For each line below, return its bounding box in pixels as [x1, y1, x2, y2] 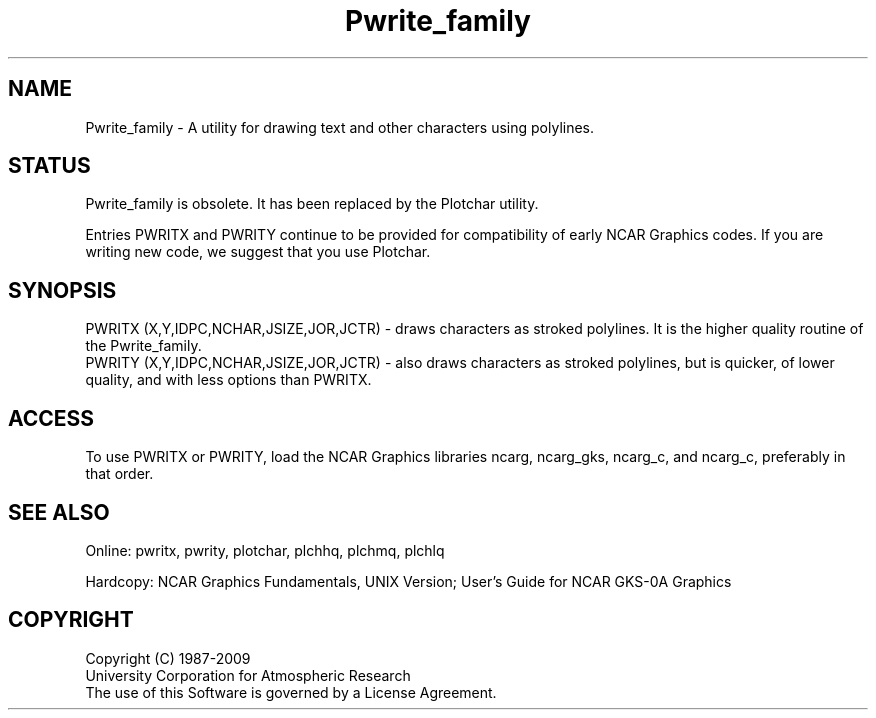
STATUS [8, 153, 91, 179]
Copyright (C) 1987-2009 [85, 649, 251, 667]
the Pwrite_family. [85, 337, 202, 355]
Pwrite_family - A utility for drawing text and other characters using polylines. [85, 118, 595, 136]
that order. [85, 465, 154, 483]
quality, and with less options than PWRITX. [85, 371, 372, 389]
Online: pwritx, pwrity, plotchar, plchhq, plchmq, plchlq [85, 541, 445, 559]
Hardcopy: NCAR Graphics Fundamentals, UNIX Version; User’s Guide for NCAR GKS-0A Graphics [85, 572, 732, 590]
